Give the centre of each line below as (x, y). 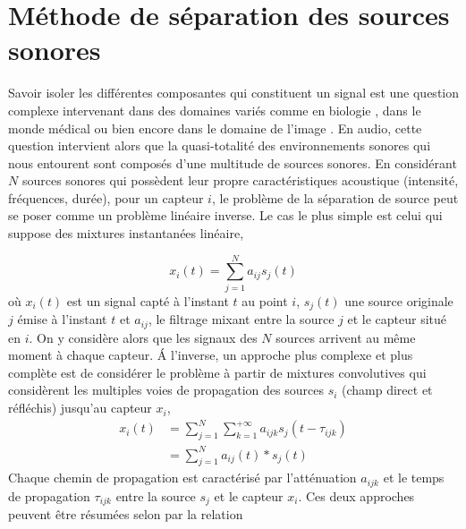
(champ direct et (387, 390)
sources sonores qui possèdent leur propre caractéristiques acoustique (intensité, (240, 180)
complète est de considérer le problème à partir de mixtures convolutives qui (217, 372)
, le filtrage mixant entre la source (241, 319)
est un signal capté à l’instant (148, 300)
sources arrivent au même (346, 337)
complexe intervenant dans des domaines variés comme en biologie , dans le (215, 110)
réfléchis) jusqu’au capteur (80, 408)
